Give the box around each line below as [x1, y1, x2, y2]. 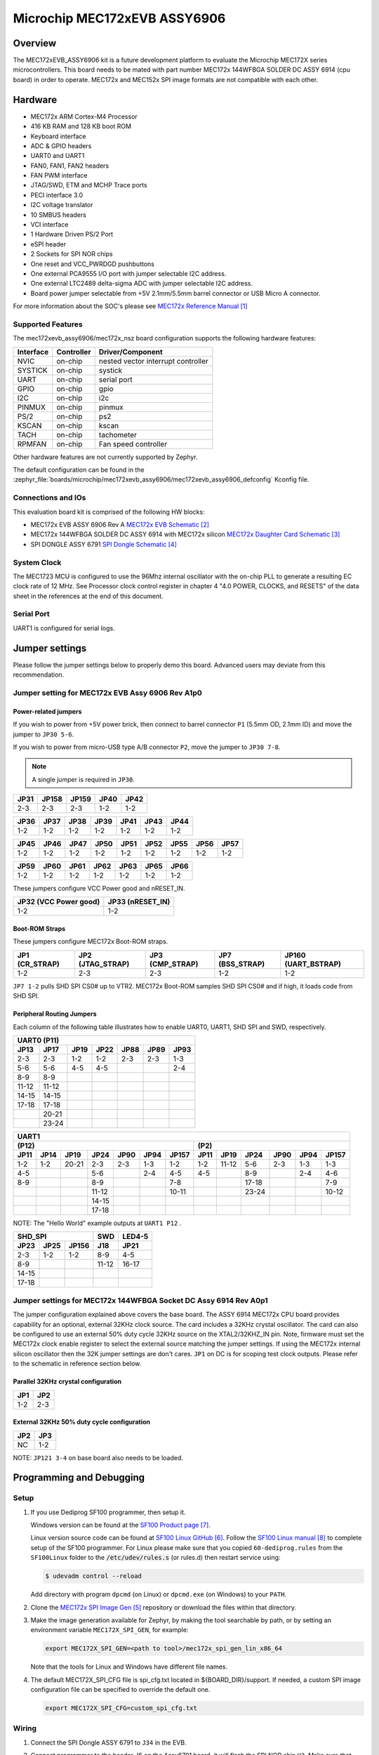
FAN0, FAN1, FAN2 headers [30, 161, 109, 170]
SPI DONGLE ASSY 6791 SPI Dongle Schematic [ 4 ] [30, 540, 177, 548]
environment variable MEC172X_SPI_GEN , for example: [30, 1626, 189, 1634]
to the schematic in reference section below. [13, 1359, 142, 1368]
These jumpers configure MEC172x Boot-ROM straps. [13, 937, 168, 946]
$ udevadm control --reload [45, 1572, 142, 1580]
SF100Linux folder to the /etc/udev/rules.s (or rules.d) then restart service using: [30, 1554, 281, 1562]
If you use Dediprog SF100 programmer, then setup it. [30, 1508, 186, 1516]
